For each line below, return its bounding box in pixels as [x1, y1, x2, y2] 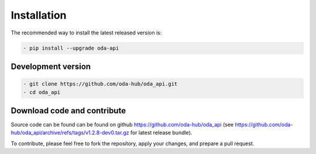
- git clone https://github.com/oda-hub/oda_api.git [23, 80, 178, 87]
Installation [11, 9, 67, 22]
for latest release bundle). [130, 129, 193, 136]
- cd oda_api [23, 89, 61, 96]
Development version [11, 61, 91, 71]
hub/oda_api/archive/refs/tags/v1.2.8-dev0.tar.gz [11, 129, 129, 136]
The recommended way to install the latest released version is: [11, 29, 162, 36]
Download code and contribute [11, 106, 126, 116]
